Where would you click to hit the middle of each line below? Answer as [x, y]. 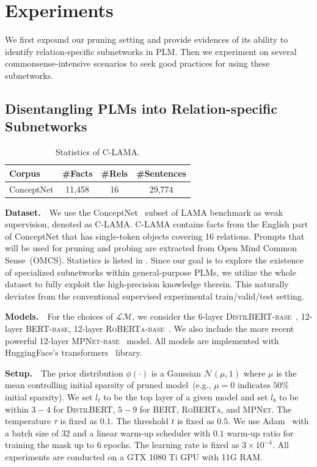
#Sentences [161, 173]
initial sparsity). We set [49, 396]
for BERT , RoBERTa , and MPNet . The [216, 409]
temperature [28, 421]
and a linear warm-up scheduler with [142, 432]
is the [286, 373]
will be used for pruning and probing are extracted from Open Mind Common [151, 248]
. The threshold [140, 421]
